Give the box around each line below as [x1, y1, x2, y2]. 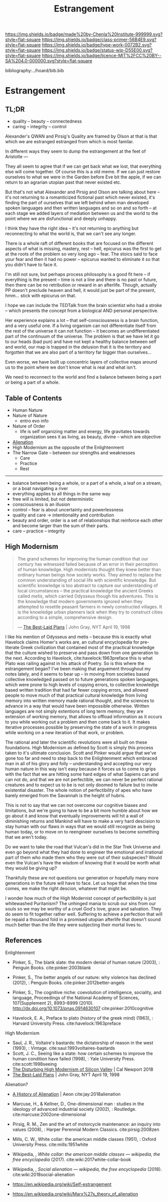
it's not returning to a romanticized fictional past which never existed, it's [5, 194, 155, 200]
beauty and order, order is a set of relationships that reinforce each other [12, 517, 163, 523]
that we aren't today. [5, 834, 47, 840]
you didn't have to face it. [5, 261, 58, 268]
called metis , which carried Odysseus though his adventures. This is [17, 593, 158, 599]
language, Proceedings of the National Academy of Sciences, [12, 995, 139, 1001]
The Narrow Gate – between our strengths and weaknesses [12, 450, 135, 456]
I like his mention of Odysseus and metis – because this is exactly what [5, 634, 151, 640]
